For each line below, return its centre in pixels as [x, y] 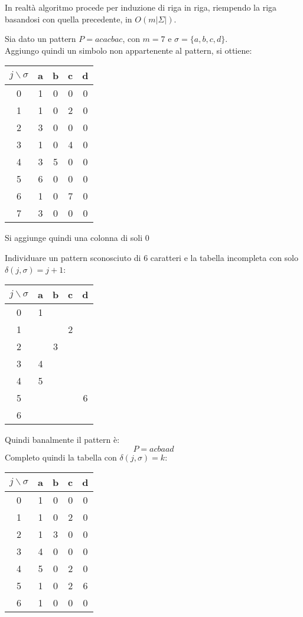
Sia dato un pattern [40, 39]
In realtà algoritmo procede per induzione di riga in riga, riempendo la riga [141, 7]
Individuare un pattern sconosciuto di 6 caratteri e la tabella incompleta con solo [152, 257]
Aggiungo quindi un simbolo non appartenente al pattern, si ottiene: [128, 50]
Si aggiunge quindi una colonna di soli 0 [77, 238]
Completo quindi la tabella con [61, 457]
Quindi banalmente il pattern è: [62, 440]
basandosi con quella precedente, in [69, 19]
